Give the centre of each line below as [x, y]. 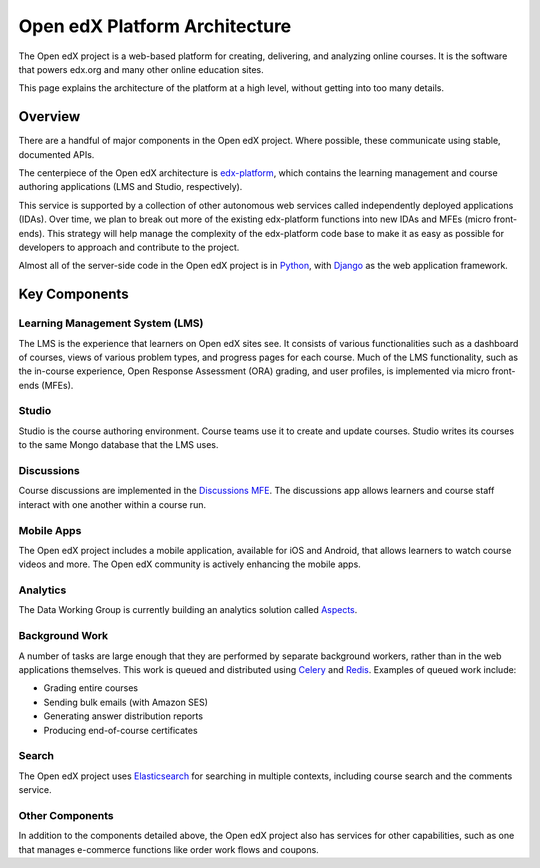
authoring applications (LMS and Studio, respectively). [130, 187]
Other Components [66, 815]
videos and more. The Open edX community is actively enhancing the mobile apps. [190, 564]
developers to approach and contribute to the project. [129, 247]
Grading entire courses [91, 688]
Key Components [73, 294]
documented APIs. [56, 154]
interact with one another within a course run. [112, 504]
